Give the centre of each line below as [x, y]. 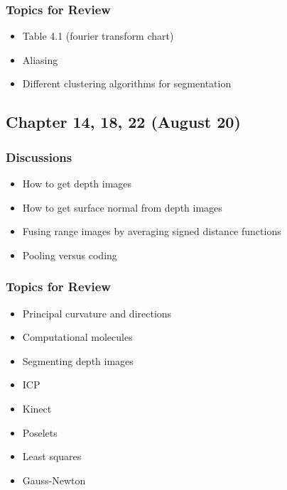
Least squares [52, 456]
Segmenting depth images [78, 360]
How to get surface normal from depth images [122, 207]
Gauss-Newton [54, 480]
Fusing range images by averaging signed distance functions [152, 231]
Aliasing [40, 59]
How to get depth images [77, 183]
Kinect [37, 408]
